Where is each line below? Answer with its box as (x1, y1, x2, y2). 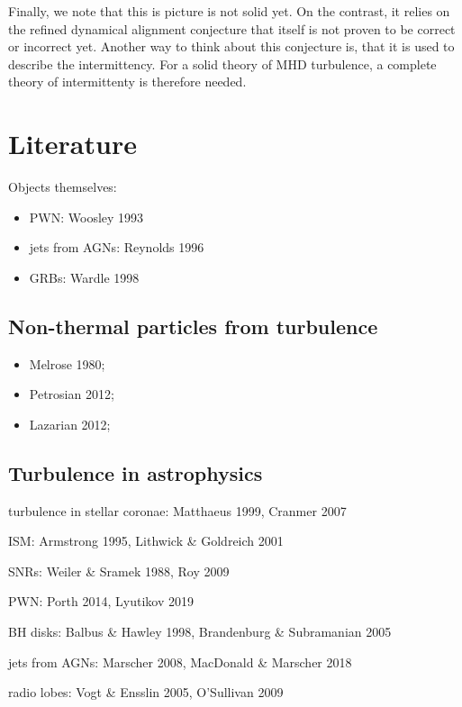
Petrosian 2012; (29, 385, 114, 403)
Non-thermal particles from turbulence (8, 312, 378, 340)
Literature (8, 125, 137, 162)
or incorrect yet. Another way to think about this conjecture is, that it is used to (8, 37, 455, 56)
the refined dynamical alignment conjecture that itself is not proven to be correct (8, 19, 456, 38)
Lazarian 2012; (29, 414, 111, 433)
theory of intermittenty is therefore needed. (8, 72, 247, 91)
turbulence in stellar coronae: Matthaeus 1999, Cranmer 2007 (8, 501, 347, 520)
